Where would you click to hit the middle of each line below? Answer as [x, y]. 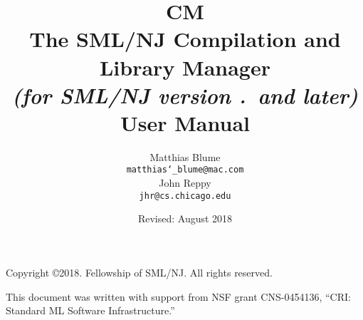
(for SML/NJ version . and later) [185, 95]
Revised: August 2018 [185, 218]
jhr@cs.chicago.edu [185, 196]
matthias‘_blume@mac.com [185, 170]
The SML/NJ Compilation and [185, 39]
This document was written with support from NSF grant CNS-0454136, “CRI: [178, 296]
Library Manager [185, 67]
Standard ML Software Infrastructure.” [90, 310]
